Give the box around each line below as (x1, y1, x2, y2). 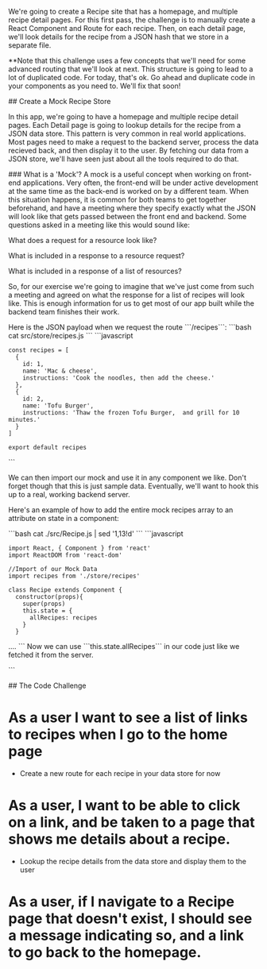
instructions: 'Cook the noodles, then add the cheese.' (22, 374, 215, 382)
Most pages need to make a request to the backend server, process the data (8, 137, 259, 146)
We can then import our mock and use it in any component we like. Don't (8, 473, 247, 482)
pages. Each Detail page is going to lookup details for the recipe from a (8, 121, 241, 129)
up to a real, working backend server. (8, 490, 130, 499)
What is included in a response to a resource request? (8, 251, 185, 261)
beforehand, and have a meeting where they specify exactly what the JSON (8, 203, 257, 213)
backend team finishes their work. (8, 307, 120, 316)
